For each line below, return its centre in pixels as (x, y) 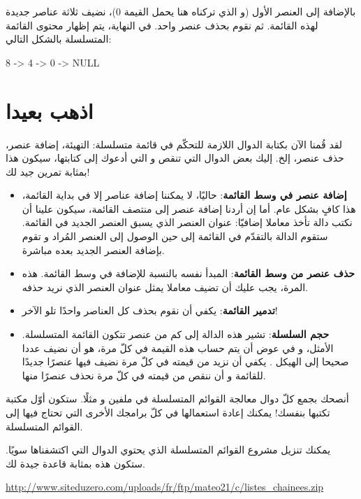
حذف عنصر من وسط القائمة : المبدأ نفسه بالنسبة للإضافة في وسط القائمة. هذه (188, 273)
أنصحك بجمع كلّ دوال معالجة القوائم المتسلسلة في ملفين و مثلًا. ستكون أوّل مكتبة (177, 399)
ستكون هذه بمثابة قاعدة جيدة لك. (75, 463)
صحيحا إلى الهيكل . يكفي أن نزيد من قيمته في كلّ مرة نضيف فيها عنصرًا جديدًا (185, 361)
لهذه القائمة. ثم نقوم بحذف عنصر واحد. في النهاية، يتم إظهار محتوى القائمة (162, 25)
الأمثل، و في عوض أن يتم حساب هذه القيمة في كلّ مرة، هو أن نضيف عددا (178, 347)
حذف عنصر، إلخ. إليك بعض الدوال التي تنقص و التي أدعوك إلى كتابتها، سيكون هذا (175, 158)
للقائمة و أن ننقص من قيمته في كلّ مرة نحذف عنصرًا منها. (144, 375)
